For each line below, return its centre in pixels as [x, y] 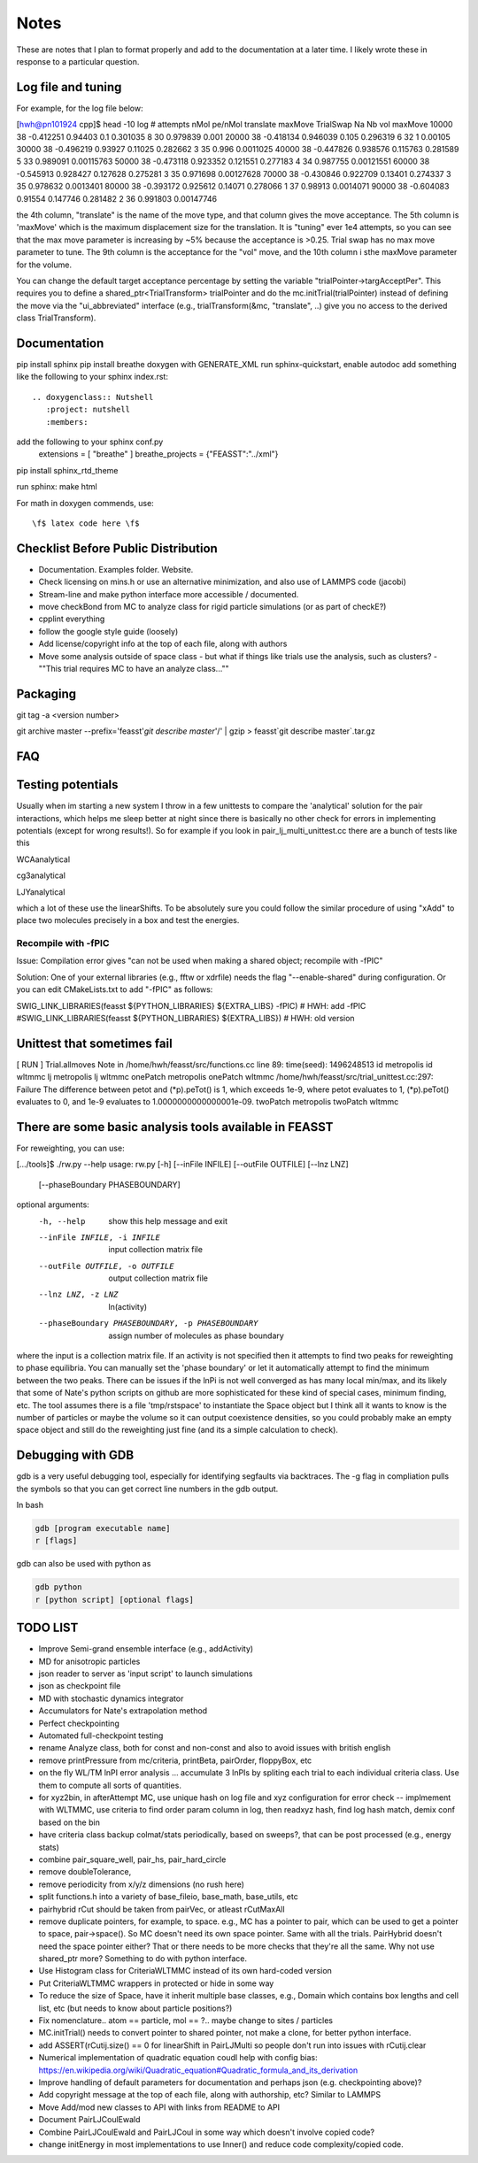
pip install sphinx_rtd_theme [67, 470]
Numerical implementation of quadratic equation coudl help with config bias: [178, 2058]
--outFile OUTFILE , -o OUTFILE [106, 1266]
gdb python [58, 1587]
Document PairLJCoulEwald [89, 2120]
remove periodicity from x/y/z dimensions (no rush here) [142, 1884]
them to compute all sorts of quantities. [110, 1785]
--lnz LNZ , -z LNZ [78, 1295]
